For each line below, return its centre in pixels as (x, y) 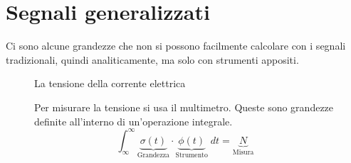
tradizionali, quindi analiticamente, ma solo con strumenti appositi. (152, 59)
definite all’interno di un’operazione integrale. (133, 121)
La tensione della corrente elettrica (110, 83)
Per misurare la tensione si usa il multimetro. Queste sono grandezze (184, 107)
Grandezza (153, 156)
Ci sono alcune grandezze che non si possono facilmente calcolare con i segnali (176, 46)
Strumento (192, 156)
